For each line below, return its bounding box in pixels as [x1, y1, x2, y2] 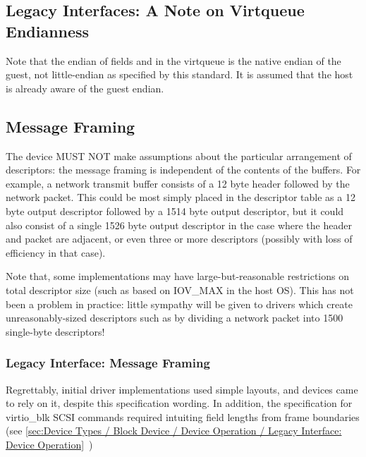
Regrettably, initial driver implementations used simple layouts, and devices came [6, 382, 358, 396]
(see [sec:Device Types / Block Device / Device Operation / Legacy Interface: [6, 423, 342, 438]
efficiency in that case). [6, 245, 106, 260]
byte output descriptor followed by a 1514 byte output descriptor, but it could [6, 203, 344, 218]
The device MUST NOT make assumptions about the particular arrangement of [6, 148, 352, 163]
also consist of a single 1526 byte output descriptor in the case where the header [6, 217, 352, 232]
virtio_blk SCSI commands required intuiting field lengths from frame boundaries [6, 409, 360, 424]
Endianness [6, 20, 90, 42]
